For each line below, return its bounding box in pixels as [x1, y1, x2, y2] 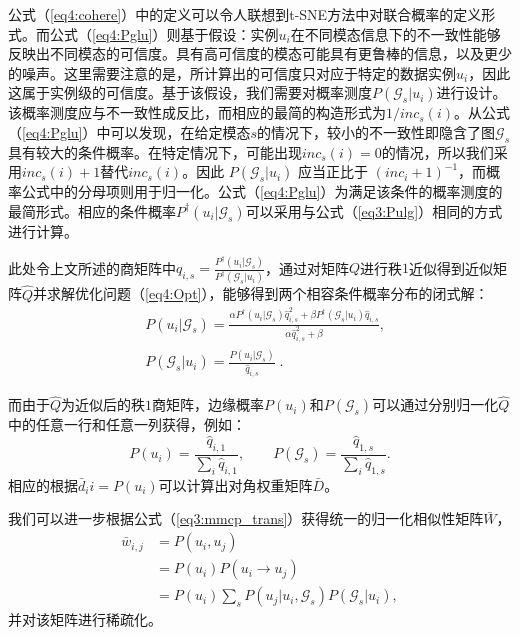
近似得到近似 [409, 257, 494, 278]
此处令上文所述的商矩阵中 [8, 257, 176, 278]
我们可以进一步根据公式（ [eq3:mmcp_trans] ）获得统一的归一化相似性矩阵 [8, 508, 484, 529]
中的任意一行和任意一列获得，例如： [8, 414, 246, 435]
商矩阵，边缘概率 [152, 394, 265, 415]
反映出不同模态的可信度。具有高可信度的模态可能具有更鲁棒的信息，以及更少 [8, 43, 512, 64]
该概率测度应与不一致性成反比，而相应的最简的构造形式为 [8, 102, 386, 123]
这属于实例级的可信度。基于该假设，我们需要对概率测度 [8, 82, 372, 103]
